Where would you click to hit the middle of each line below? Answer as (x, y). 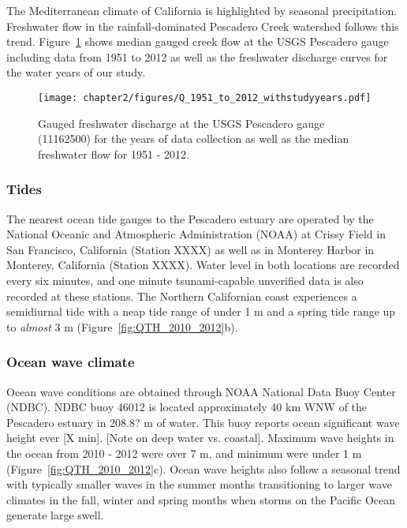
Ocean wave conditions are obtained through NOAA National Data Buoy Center (201, 391)
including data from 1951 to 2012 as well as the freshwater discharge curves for (197, 56)
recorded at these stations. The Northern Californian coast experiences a (182, 296)
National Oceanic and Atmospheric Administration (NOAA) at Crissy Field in (196, 234)
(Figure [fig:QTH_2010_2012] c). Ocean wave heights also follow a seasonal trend (203, 468)
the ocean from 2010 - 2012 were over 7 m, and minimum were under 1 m (184, 453)
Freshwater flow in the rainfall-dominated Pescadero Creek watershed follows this (203, 26)
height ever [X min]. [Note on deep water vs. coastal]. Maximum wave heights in (200, 438)
